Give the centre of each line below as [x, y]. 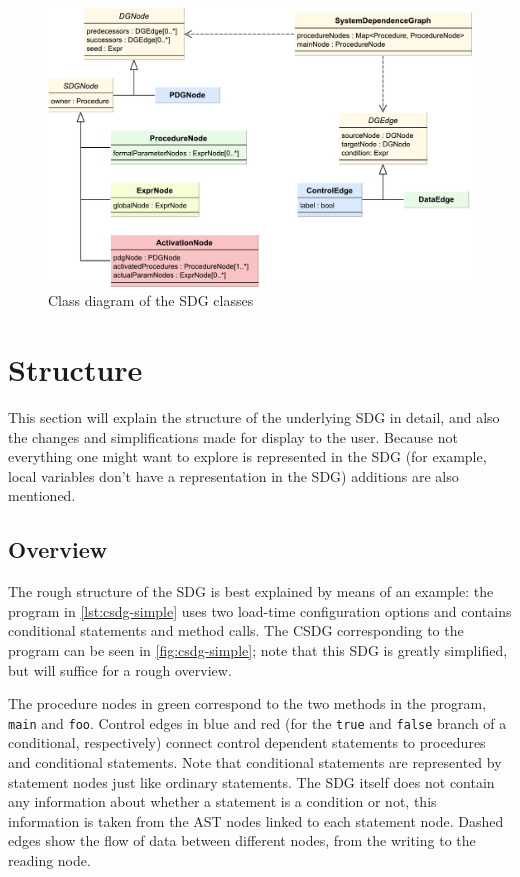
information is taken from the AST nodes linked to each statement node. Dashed [256, 820]
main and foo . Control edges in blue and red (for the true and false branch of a [257, 722]
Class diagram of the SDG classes [151, 300]
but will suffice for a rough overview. [120, 669]
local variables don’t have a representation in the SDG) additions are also [233, 475]
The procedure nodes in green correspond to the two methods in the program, [247, 703]
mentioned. [42, 495]
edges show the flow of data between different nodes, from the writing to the [242, 840]
